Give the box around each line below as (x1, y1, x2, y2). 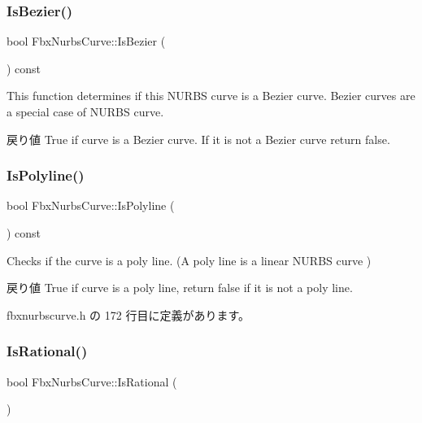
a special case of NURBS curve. (7, 103, 164, 120)
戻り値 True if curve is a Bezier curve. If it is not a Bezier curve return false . (7, 130, 390, 147)
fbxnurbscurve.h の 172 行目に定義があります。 (7, 306, 250, 323)
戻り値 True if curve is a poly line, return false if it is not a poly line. (7, 279, 353, 296)
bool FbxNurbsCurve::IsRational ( (7, 373, 177, 390)
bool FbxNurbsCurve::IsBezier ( (7, 33, 166, 50)
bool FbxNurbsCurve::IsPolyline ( (7, 197, 175, 214)
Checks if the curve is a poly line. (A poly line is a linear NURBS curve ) (7, 251, 372, 268)
